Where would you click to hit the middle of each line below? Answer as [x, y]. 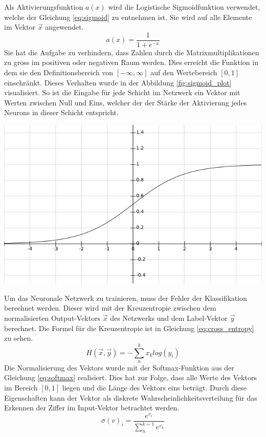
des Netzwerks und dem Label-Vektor [169, 318]
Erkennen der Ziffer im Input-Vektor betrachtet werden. [92, 408]
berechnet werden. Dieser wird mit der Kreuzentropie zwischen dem [110, 308]
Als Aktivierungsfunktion [44, 7]
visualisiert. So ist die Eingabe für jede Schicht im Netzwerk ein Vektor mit [122, 92]
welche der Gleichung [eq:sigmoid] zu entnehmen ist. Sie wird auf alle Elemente [128, 17]
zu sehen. [19, 338]
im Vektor [20, 27]
